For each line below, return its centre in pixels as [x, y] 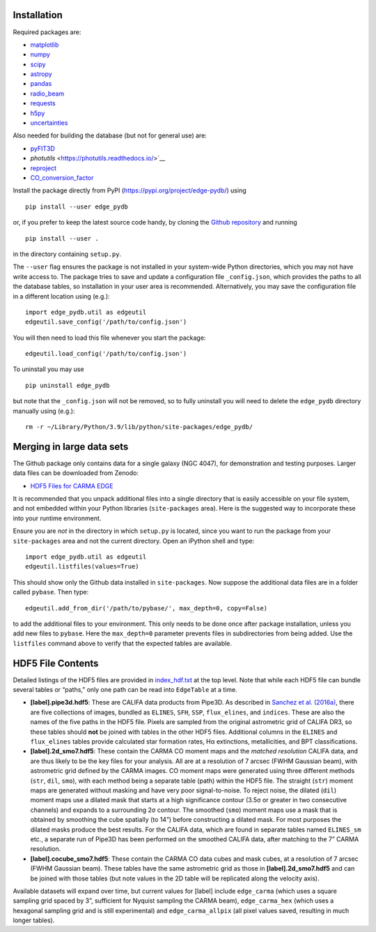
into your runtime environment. [57, 518]
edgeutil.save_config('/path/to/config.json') [106, 322]
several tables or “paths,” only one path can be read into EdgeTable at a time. [125, 690]
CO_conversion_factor [62, 177]
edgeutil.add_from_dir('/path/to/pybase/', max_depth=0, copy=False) [147, 608]
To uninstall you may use [48, 369]
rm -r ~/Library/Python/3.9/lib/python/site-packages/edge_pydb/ [139, 427]
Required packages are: [47, 32]
